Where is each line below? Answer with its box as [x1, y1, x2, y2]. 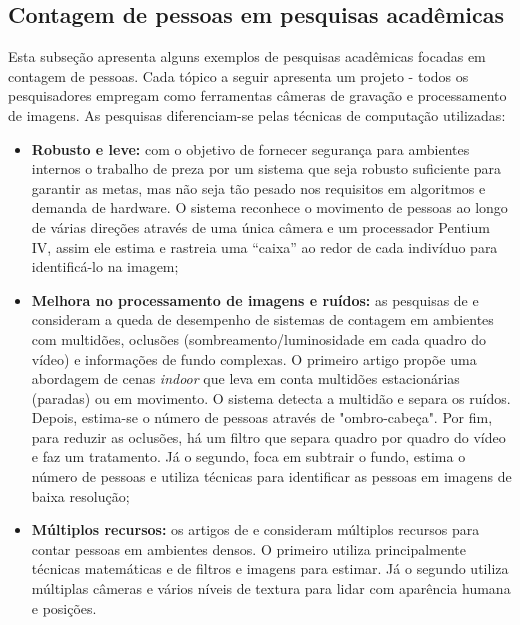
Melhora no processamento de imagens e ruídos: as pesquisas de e [31, 289, 479, 310]
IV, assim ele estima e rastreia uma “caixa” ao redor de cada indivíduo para [31, 236, 498, 257]
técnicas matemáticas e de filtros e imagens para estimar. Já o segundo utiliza [31, 558, 509, 579]
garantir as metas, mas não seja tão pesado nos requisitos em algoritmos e [31, 177, 486, 198]
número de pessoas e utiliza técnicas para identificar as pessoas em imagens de [31, 466, 512, 487]
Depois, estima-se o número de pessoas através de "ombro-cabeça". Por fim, [31, 407, 493, 428]
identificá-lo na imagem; [31, 256, 179, 277]
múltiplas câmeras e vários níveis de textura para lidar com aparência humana [31, 578, 511, 599]
